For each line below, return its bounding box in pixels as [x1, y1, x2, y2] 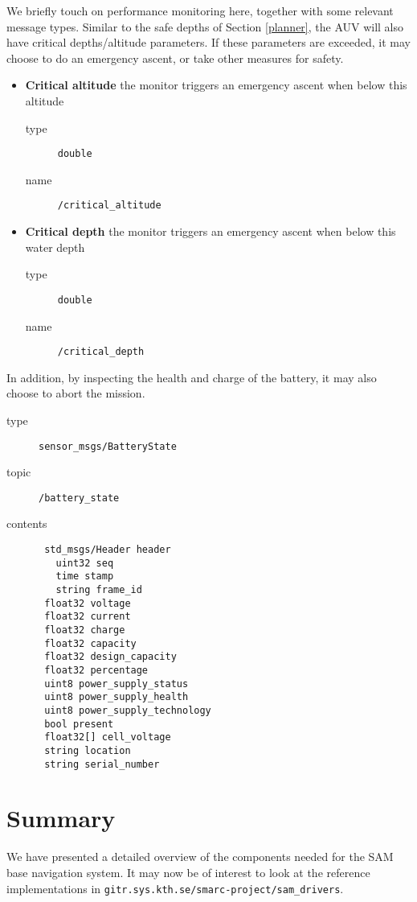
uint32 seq [55, 557, 114, 569]
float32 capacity [44, 637, 137, 649]
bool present [44, 718, 114, 730]
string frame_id [55, 584, 142, 595]
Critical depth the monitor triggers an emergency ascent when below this [25, 223, 396, 240]
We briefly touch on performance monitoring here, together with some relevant [6, 2, 394, 19]
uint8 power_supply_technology [44, 704, 211, 716]
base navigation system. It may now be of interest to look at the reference [6, 863, 370, 880]
